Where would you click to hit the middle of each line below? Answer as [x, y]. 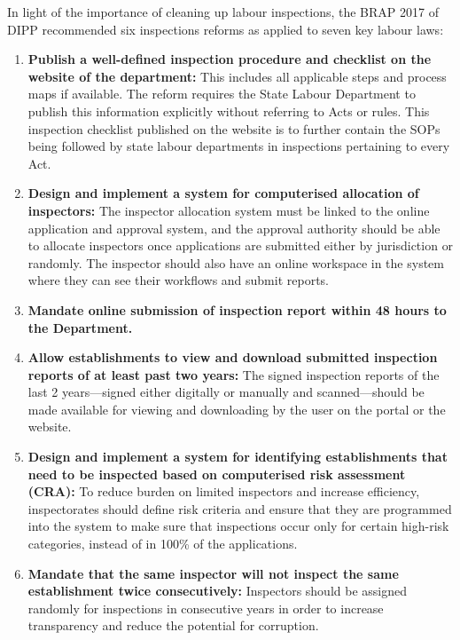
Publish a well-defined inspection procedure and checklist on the [230, 59]
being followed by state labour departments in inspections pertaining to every [239, 146]
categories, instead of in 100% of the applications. [163, 544]
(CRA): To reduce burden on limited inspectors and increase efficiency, [224, 491]
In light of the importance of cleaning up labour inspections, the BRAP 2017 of [223, 12]
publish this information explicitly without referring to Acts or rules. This [229, 111]
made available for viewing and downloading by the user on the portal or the [237, 409]
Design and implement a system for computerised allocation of [223, 193]
